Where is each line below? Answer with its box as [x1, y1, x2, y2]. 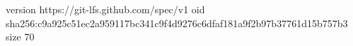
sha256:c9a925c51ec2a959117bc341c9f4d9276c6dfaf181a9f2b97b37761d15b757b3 [6, 15, 348, 30]
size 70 [6, 29, 35, 44]
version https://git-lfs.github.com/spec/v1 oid [6, 2, 205, 16]
